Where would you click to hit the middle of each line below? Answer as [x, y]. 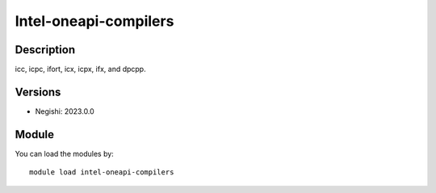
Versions [38, 92]
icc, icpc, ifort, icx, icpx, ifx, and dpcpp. [80, 69]
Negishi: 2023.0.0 [65, 111]
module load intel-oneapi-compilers [102, 172]
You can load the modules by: [65, 153]
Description [45, 50]
